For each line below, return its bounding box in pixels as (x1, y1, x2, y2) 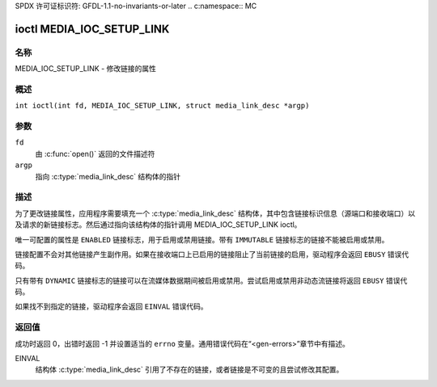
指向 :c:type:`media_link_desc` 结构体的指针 (35, 171, 181, 181)
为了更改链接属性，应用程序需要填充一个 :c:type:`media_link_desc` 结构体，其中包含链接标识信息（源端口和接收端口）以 (15, 208, 416, 218)
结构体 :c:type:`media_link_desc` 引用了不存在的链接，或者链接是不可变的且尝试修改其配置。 (35, 364, 344, 375)
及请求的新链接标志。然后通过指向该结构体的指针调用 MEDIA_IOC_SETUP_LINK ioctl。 (15, 220, 302, 229)
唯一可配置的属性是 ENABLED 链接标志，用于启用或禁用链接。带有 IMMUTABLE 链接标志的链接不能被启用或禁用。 (15, 234, 389, 244)
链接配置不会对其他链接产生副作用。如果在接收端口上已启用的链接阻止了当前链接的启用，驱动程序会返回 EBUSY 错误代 (15, 249, 409, 259)
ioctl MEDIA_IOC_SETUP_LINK (15, 22, 170, 36)
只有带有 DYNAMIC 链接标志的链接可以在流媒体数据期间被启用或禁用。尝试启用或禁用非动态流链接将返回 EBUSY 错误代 (15, 276, 408, 285)
